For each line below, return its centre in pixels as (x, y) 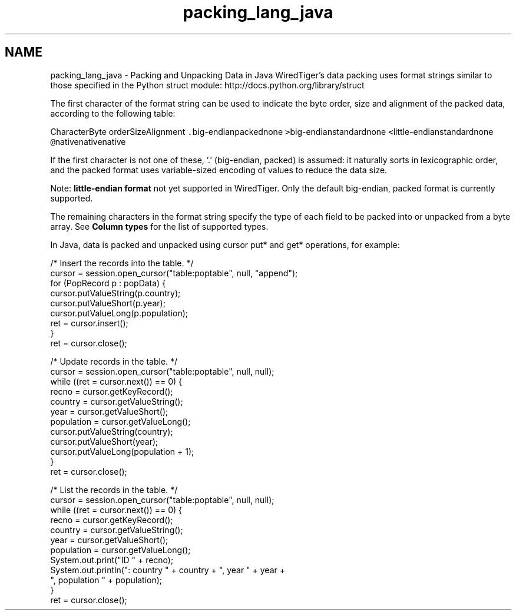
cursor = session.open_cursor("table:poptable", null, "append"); (174, 273)
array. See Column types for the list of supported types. (159, 226)
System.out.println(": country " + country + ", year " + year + (168, 570)
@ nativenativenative (88, 141)
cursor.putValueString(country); (112, 431)
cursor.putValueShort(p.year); (108, 303)
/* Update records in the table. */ (114, 361)
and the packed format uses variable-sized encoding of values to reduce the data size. (219, 170)
